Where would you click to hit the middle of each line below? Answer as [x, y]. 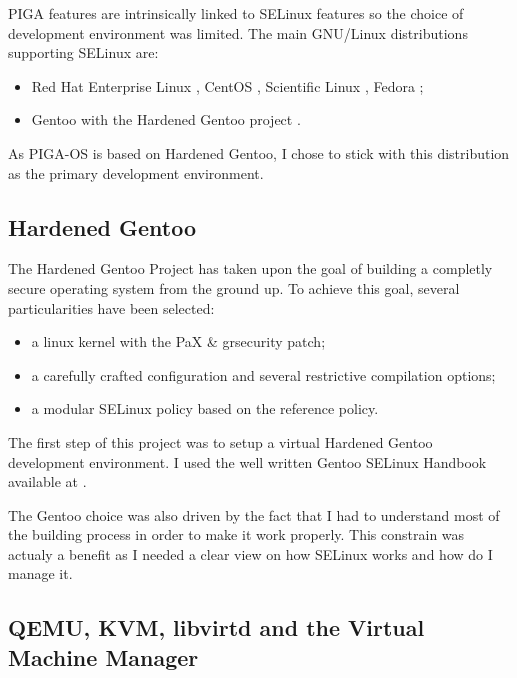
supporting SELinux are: [83, 52]
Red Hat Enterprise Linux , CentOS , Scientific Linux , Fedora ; [227, 85]
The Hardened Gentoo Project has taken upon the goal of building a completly [250, 268]
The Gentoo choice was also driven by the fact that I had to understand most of [254, 514]
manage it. [40, 573]
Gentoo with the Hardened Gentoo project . [166, 119]
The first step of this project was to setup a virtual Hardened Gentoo [220, 441]
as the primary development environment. [136, 172]
